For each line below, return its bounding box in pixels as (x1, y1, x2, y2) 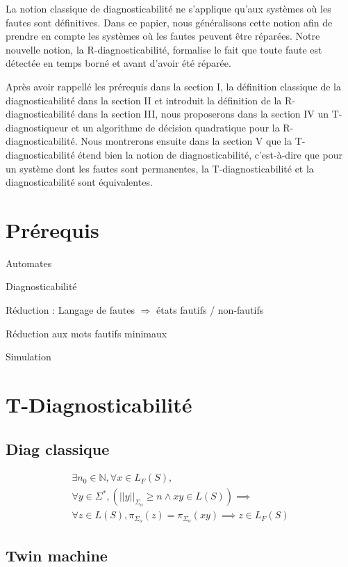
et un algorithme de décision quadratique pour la (71, 120, 280, 134)
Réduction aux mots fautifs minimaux (6, 326, 167, 340)
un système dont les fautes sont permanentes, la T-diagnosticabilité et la (6, 161, 314, 175)
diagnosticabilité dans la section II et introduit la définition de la (6, 93, 282, 107)
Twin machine (6, 544, 108, 566)
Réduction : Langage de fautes (6, 303, 135, 317)
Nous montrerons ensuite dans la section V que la (81, 134, 292, 148)
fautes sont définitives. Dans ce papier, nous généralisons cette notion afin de (6, 15, 333, 29)
